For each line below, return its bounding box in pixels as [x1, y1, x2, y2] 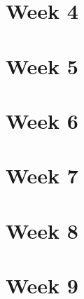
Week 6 [6, 106, 78, 134]
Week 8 [6, 216, 78, 244]
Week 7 [6, 161, 78, 190]
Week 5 [6, 51, 78, 80]
